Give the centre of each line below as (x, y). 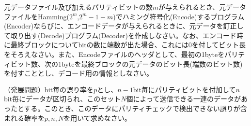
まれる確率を (24, 118)
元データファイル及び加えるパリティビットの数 (78, 7)
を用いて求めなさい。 (97, 118)
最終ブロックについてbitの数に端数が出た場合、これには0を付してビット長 (128, 45)
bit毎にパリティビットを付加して (184, 89)
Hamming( (53, 16)
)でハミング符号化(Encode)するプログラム (179, 16)
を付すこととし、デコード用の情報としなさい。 (78, 73)
